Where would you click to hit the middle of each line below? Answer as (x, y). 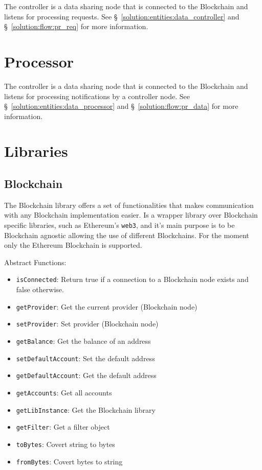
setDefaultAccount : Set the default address (85, 358)
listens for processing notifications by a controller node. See (97, 96)
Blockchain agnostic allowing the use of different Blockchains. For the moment (127, 235)
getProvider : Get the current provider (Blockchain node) (107, 306)
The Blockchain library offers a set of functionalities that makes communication (129, 205)
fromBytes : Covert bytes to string (69, 461)
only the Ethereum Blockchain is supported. (73, 245)
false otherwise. (40, 289)
